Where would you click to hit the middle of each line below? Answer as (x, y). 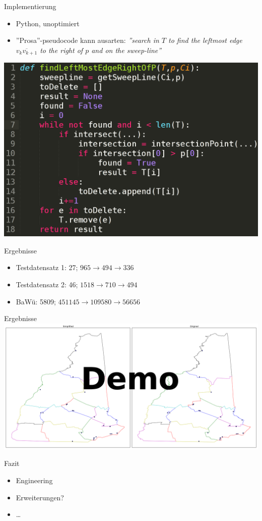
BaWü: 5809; (36, 301)
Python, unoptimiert (48, 23)
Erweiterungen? (40, 497)
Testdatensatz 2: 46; (47, 284)
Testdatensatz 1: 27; (47, 267)
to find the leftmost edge (205, 40)
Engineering (34, 480)
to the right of (61, 50)
